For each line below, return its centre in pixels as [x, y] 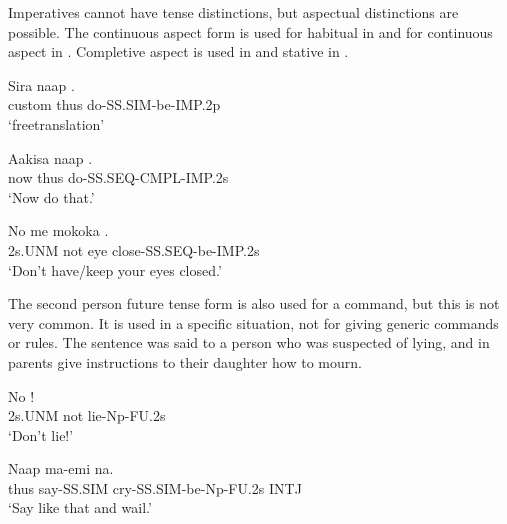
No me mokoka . [58, 230]
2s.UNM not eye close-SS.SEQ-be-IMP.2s [134, 249]
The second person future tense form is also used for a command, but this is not [254, 303]
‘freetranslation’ [56, 123]
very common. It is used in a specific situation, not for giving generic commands [253, 322]
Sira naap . [41, 84]
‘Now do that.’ [51, 196]
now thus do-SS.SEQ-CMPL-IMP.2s [118, 177]
